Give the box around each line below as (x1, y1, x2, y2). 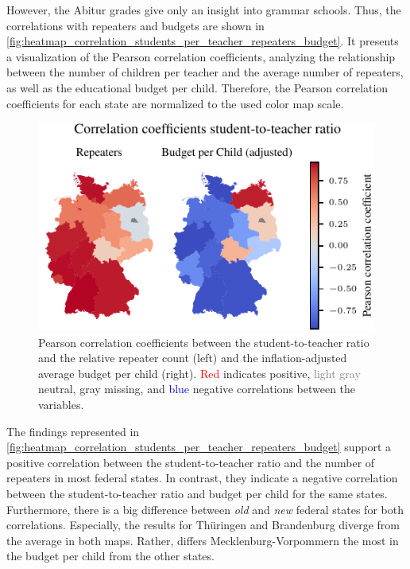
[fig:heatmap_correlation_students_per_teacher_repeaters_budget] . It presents (6, 33, 399, 49)
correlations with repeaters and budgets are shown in (6, 17, 265, 33)
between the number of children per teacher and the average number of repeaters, (6, 64, 404, 80)
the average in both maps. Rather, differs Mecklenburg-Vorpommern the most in (6, 532, 399, 548)
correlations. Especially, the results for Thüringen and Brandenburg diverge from (6, 516, 400, 533)
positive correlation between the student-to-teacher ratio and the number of (6, 454, 375, 470)
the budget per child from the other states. (6, 548, 215, 564)
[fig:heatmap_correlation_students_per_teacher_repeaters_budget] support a (6, 438, 392, 455)
